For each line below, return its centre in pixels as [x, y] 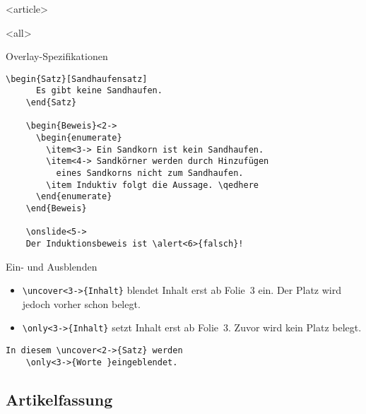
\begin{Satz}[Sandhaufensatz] [77, 79]
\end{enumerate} [74, 197]
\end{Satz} [51, 103]
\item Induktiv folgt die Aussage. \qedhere [152, 185]
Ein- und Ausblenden [52, 266]
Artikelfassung [59, 399]
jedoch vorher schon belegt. [81, 303]
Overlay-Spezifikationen [57, 56]
